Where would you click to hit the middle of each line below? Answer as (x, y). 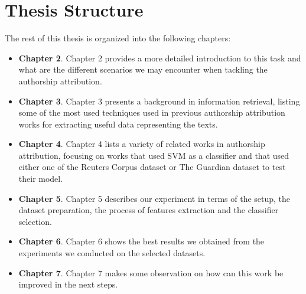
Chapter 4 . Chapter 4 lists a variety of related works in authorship (142, 144)
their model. (41, 179)
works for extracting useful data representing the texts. (118, 124)
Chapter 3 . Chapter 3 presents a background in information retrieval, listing (159, 101)
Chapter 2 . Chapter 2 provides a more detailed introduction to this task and (160, 58)
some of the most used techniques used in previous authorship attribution (152, 112)
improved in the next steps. (68, 284)
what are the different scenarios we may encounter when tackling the (143, 69)
